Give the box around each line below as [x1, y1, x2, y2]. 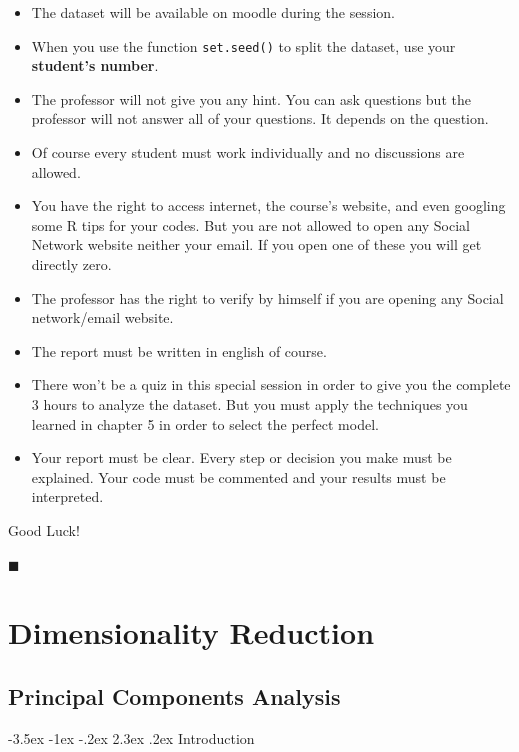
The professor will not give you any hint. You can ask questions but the [31, 88, 471, 109]
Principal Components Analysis [8, 680, 341, 711]
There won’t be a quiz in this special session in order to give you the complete [31, 374, 511, 395]
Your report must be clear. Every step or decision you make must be [31, 447, 452, 468]
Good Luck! [8, 519, 80, 540]
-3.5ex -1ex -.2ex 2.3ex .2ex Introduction [8, 727, 255, 748]
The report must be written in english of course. [31, 340, 327, 361]
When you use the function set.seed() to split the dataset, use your [31, 35, 456, 56]
